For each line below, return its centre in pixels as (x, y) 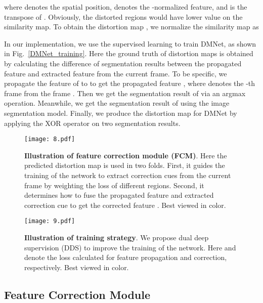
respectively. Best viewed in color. (77, 267)
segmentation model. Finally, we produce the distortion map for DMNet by (121, 113)
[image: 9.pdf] (50, 221)
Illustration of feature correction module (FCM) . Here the (126, 155)
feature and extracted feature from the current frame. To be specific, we (116, 73)
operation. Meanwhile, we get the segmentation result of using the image (117, 103)
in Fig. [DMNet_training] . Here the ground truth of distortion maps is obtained (129, 53)
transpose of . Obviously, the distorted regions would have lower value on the (123, 16)
